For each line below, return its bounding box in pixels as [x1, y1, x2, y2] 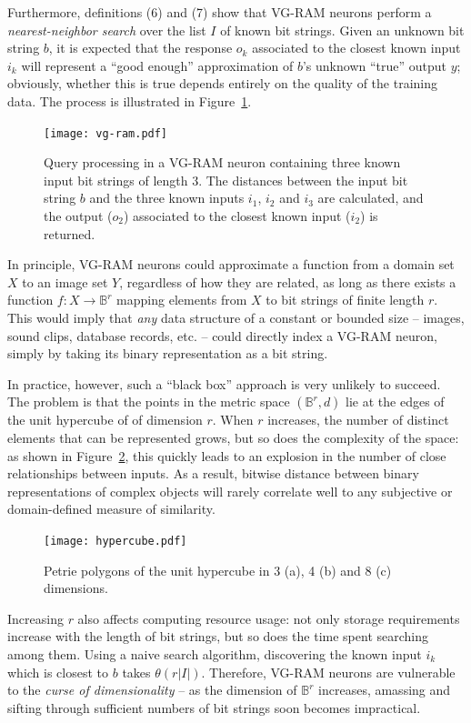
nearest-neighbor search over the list [7, 20, 206, 39]
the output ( [44, 206, 113, 225]
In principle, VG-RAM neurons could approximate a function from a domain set [7, 255, 455, 274]
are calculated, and [317, 188, 424, 207]
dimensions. [44, 578, 108, 597]
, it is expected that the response [48, 38, 233, 57]
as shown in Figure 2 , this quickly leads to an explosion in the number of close [7, 446, 446, 465]
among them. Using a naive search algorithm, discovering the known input [7, 644, 422, 663]
